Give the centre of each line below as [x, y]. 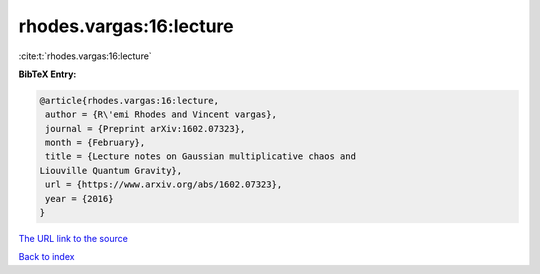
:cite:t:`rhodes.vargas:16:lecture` [85, 56]
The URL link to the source [73, 239]
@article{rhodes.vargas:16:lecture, [129, 100]
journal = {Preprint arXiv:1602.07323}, [145, 128]
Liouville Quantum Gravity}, [111, 170]
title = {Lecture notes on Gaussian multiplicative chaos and [201, 156]
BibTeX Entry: [47, 74]
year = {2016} [79, 198]
